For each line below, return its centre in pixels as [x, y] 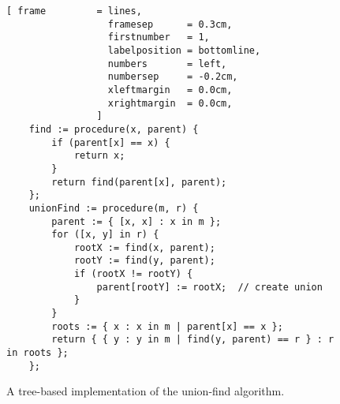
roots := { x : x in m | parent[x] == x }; [167, 326]
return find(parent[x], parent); [139, 182]
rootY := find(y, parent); [144, 261]
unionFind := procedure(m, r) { [114, 208]
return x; [99, 156]
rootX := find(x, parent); [144, 247]
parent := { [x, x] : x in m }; [136, 221]
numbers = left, [167, 64]
